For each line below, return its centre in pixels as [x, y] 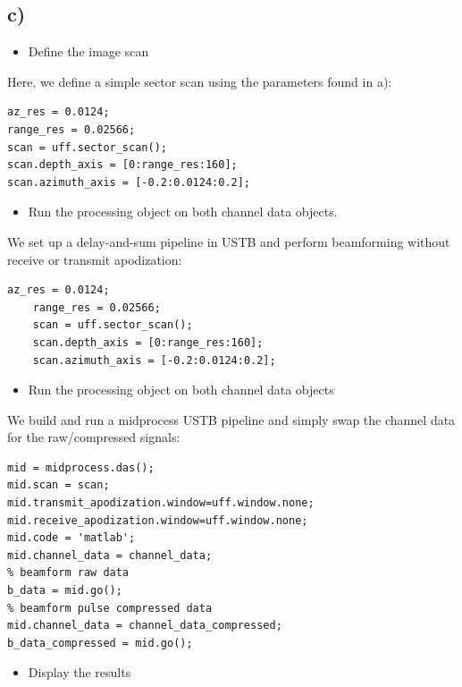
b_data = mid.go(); [65, 591]
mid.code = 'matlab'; [71, 538]
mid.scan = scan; [59, 485]
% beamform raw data [68, 573]
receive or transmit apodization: [95, 259]
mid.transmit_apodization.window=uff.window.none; [161, 503]
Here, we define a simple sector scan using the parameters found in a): [200, 81]
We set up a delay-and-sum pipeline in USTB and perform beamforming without [229, 241]
